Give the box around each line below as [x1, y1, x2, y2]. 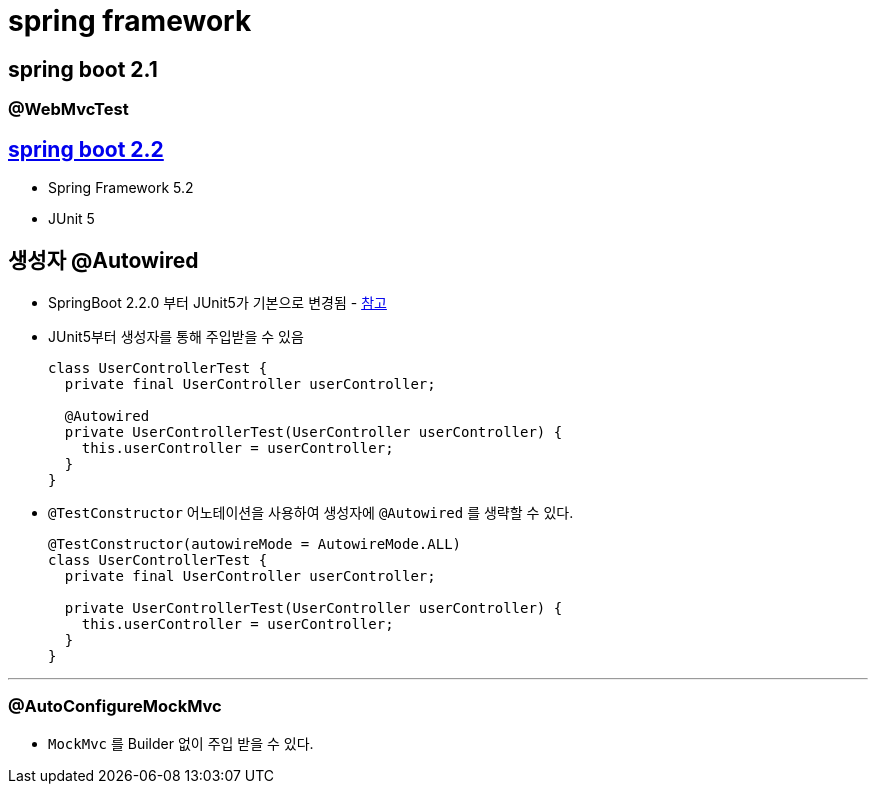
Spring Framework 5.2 [48, 179, 194, 197]
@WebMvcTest [8, 99, 129, 120]
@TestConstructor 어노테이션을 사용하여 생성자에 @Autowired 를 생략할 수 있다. [48, 503, 574, 521]
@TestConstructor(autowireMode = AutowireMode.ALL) [48, 535, 462, 552]
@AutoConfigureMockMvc [8, 696, 222, 717]
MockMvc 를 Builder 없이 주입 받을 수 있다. [48, 734, 314, 752]
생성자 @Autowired [8, 248, 199, 274]
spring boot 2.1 [8, 56, 158, 82]
